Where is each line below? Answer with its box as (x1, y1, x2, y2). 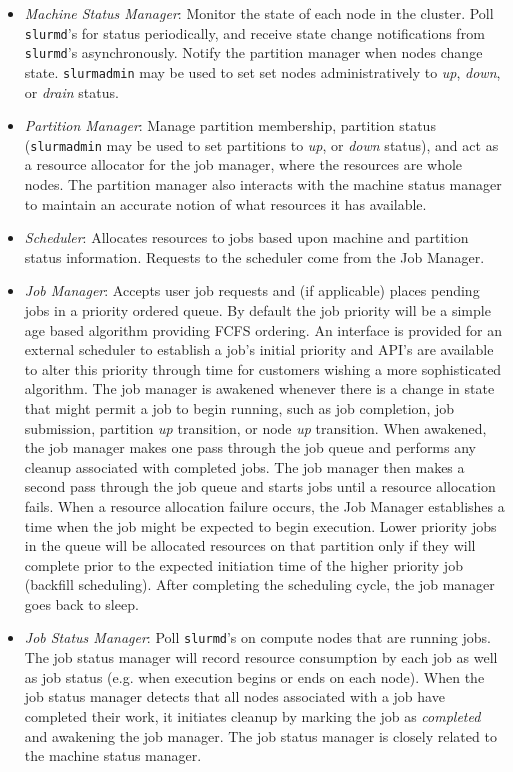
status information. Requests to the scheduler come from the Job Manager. (24, 246, 485, 267)
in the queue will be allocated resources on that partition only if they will (24, 535, 476, 556)
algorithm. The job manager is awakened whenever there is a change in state (24, 378, 495, 399)
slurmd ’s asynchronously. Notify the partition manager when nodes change (24, 42, 483, 63)
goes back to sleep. (24, 593, 139, 614)
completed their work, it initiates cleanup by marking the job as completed (24, 705, 481, 726)
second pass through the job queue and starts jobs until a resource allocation (24, 476, 496, 497)
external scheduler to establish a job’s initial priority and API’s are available (24, 339, 494, 360)
